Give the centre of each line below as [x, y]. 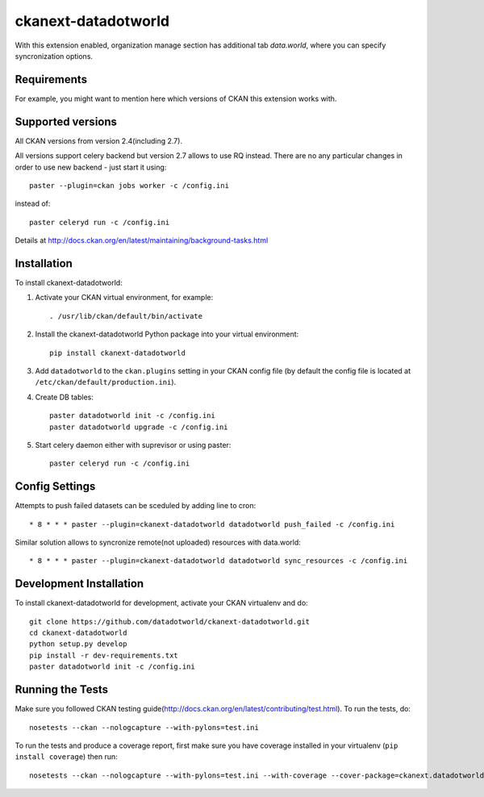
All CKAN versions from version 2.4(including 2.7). [99, 140]
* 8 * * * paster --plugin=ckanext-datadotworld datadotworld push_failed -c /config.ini [212, 524]
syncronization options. [54, 56]
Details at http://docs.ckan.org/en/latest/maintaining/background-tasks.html [142, 240]
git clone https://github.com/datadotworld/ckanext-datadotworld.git [170, 622]
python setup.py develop [78, 644]
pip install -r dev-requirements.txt [104, 655]
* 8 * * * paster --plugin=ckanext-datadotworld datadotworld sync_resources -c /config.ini [219, 561]
